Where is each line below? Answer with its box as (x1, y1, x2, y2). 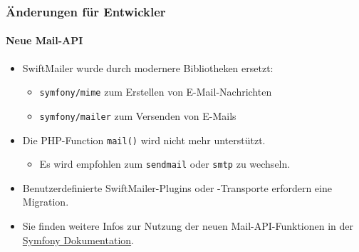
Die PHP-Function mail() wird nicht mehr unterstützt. (22, 132, 266, 147)
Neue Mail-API (6, 33, 83, 48)
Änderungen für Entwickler (6, 2, 166, 20)
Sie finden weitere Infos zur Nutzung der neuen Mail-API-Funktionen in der (22, 218, 354, 233)
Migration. (22, 194, 69, 209)
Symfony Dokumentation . (22, 232, 134, 247)
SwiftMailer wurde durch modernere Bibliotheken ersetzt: (22, 60, 274, 75)
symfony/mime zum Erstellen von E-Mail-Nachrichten (39, 84, 272, 99)
